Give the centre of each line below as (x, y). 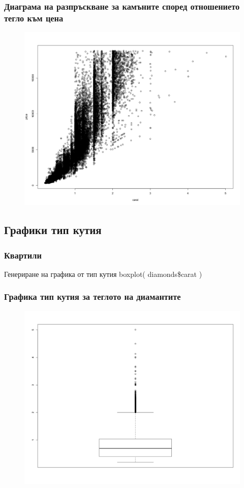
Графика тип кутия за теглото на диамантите (93, 297)
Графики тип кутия (53, 230)
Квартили (23, 255)
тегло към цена (34, 18)
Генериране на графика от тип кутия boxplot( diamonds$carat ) (103, 274)
